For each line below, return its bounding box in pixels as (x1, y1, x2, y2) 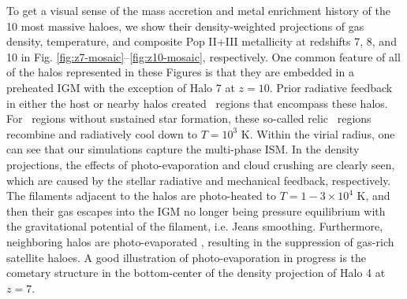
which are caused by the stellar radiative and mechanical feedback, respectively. (6, 172, 391, 188)
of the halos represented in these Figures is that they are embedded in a (6, 64, 354, 80)
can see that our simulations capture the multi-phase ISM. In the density (6, 141, 360, 157)
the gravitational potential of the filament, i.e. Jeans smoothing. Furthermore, (6, 218, 383, 234)
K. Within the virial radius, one (241, 125, 395, 142)
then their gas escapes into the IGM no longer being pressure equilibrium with (6, 202, 386, 219)
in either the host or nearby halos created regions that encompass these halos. (6, 94, 388, 111)
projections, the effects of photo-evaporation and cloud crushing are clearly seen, (6, 156, 395, 172)
